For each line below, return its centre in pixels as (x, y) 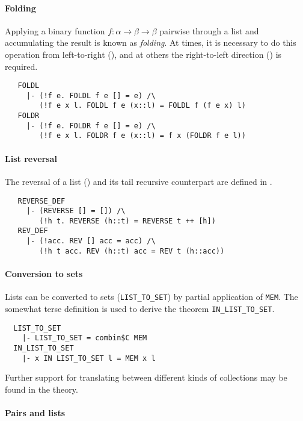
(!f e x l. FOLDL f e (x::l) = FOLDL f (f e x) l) (142, 106)
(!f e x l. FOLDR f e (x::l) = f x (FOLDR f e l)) (142, 136)
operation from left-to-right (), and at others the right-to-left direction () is (143, 54)
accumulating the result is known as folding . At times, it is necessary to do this (151, 42)
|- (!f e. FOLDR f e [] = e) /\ (91, 126)
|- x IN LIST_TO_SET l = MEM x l (89, 358)
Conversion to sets (44, 274)
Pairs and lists (35, 412)
